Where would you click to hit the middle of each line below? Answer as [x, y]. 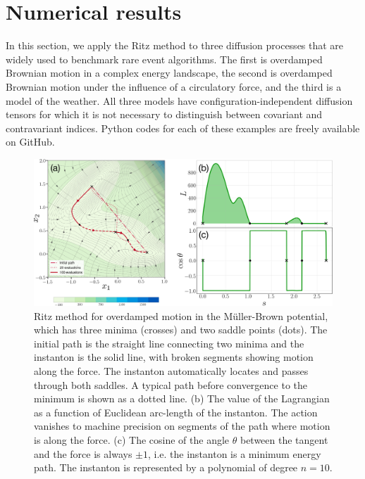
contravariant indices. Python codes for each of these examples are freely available [183, 128]
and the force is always [83, 453]
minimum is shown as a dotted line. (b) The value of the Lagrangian [182, 398]
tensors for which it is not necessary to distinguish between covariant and [164, 114]
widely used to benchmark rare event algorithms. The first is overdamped [164, 59]
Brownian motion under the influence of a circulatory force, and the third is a [174, 86]
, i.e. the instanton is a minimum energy [234, 453]
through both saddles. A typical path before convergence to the [171, 384]
